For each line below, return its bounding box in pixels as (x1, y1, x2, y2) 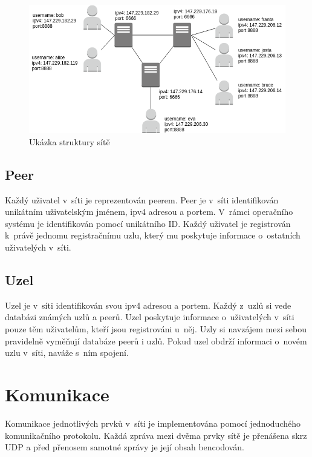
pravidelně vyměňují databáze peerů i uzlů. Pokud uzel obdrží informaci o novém (5, 334, 307, 347)
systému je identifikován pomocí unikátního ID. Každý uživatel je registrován (5, 217, 291, 229)
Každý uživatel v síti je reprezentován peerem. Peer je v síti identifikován (5, 193, 279, 206)
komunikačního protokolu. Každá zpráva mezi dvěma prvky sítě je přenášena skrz (5, 429, 307, 441)
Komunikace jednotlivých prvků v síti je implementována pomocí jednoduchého (5, 416, 301, 429)
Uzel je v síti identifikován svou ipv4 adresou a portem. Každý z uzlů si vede (5, 298, 291, 311)
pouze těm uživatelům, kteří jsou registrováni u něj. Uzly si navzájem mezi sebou (5, 323, 307, 335)
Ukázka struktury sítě (29, 135, 110, 148)
